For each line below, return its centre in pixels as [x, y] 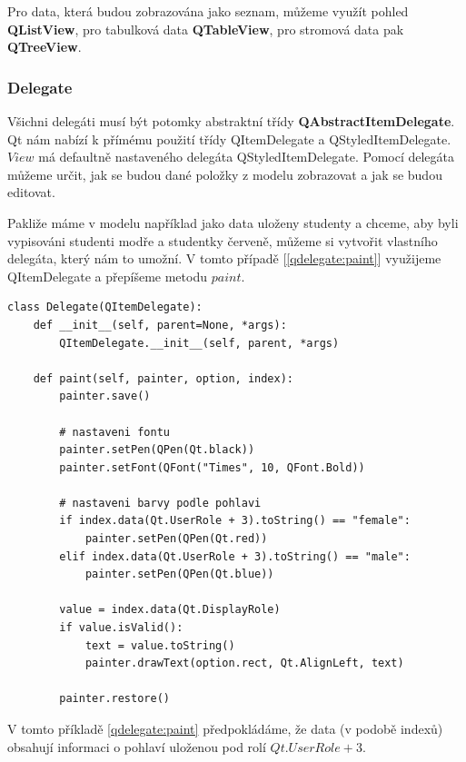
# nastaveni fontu [114, 432]
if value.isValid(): [121, 628]
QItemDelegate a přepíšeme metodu [107, 276]
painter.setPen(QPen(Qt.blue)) [179, 574]
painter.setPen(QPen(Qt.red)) [176, 539]
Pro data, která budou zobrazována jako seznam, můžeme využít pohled [208, 11]
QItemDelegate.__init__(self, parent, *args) [199, 343]
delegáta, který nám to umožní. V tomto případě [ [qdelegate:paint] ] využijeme [224, 258]
